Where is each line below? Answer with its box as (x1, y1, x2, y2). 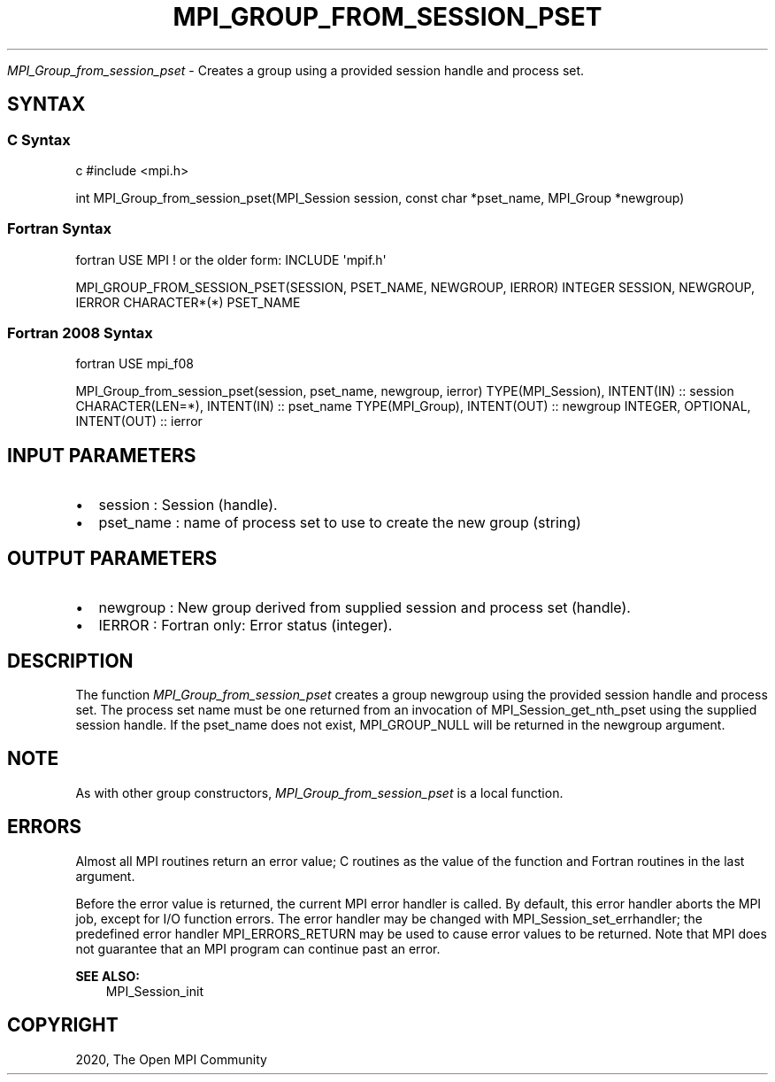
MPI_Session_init (105, 983, 203, 999)
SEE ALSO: (75, 968, 140, 984)
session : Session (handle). (98, 496, 278, 514)
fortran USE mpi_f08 (75, 356, 195, 372)
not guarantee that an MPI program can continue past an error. (75, 940, 441, 956)
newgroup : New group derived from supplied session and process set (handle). (98, 599, 631, 617)
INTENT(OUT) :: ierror (75, 413, 203, 429)
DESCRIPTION (7, 649, 134, 672)
